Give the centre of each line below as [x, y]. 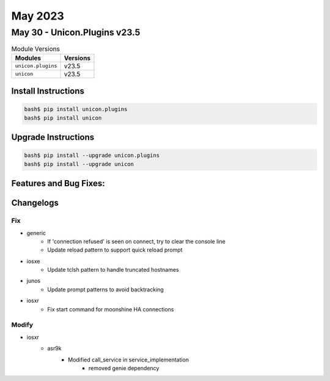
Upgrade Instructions [53, 137]
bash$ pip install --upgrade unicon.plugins [92, 155]
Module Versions [36, 49]
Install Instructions [48, 91]
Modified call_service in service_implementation [129, 360]
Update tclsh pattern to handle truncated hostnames [113, 270]
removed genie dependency [124, 368]
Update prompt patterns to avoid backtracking [106, 289]
